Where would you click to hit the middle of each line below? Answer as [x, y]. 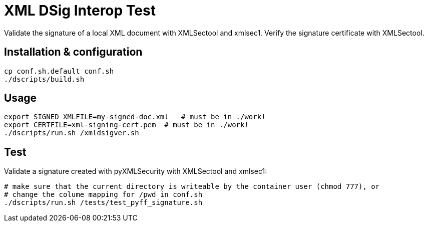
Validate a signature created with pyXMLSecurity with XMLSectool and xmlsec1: [136, 171]
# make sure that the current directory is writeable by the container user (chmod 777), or [192, 187]
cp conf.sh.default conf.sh [59, 71]
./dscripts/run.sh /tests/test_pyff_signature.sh [103, 203]
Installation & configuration [73, 52]
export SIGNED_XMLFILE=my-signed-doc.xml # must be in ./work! [135, 117]
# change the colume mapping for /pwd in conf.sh [103, 195]
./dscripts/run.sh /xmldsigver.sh [72, 133]
